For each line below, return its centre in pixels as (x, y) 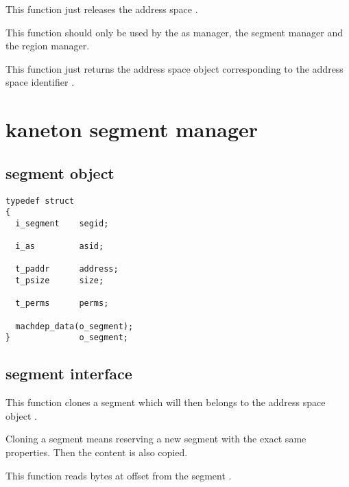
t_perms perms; (62, 304)
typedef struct (40, 201)
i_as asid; (60, 247)
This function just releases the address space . (102, 9)
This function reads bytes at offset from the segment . (119, 475)
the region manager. (48, 46)
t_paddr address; (67, 269)
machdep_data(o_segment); (74, 326)
